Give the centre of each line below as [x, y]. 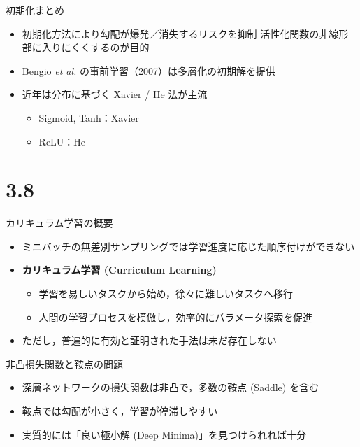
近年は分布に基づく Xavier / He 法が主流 [115, 94]
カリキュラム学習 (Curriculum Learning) [119, 270]
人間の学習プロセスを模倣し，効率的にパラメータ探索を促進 [176, 317]
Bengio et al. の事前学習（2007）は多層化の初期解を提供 [149, 70]
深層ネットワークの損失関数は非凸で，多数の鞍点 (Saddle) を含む [170, 387]
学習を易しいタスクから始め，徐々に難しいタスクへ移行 [166, 293]
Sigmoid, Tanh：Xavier [89, 117]
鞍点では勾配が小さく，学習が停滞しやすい [120, 411]
